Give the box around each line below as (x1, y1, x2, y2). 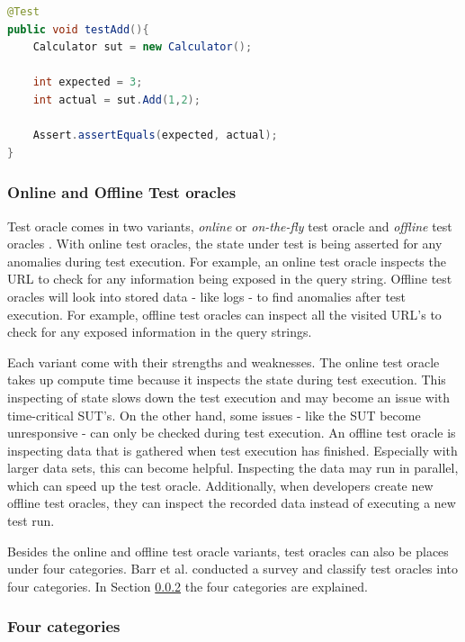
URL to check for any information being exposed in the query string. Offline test (7, 269, 452, 288)
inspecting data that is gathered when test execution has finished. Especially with (7, 440, 458, 459)
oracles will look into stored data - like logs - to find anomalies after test (7, 286, 407, 305)
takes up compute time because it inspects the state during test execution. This (7, 370, 446, 389)
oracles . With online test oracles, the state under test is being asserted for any (7, 234, 443, 253)
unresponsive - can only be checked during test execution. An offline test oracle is (7, 423, 456, 442)
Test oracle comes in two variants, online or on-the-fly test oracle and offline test (7, 216, 452, 235)
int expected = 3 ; (32, 76, 143, 89)
